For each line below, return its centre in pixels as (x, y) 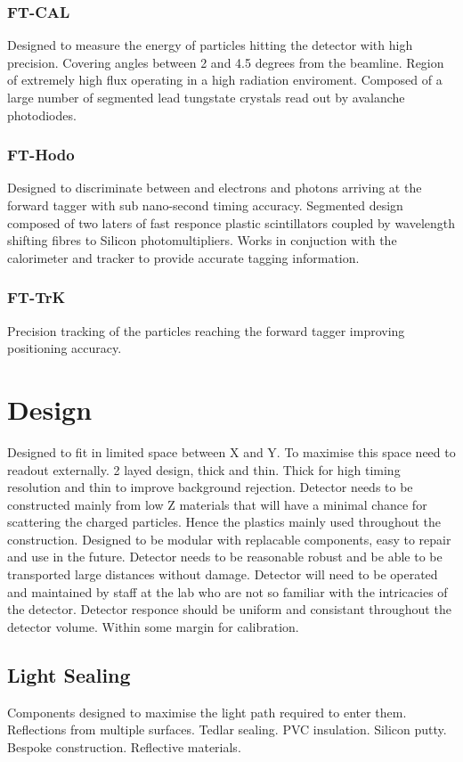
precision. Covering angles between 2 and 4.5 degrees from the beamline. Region (226, 62)
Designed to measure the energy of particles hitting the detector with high (210, 45)
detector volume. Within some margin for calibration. (153, 626)
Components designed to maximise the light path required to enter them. (207, 712)
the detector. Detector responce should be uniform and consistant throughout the (229, 609)
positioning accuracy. (65, 348)
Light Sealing (69, 674)
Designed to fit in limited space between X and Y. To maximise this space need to (231, 451)
